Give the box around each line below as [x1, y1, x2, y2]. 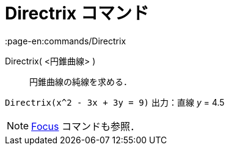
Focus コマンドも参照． [31, 120, 140, 132]
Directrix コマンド [5, 3, 149, 24]
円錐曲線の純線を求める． [29, 76, 132, 87]
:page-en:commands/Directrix [5, 35, 126, 46]
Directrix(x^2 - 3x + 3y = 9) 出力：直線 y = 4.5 [5, 97, 225, 107]
